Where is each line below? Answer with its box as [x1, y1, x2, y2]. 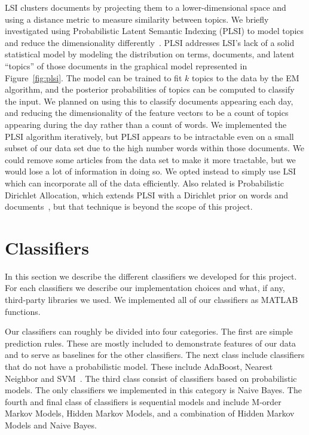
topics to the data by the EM [191, 71, 299, 84]
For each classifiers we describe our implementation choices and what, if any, [5, 281, 285, 294]
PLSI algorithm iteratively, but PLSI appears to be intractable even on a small [5, 130, 294, 142]
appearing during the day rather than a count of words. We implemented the [5, 118, 287, 130]
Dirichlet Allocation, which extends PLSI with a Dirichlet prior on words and [5, 188, 289, 201]
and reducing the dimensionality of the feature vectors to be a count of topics [5, 106, 289, 119]
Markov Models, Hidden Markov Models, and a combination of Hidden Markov [5, 407, 295, 419]
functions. [5, 305, 41, 317]
